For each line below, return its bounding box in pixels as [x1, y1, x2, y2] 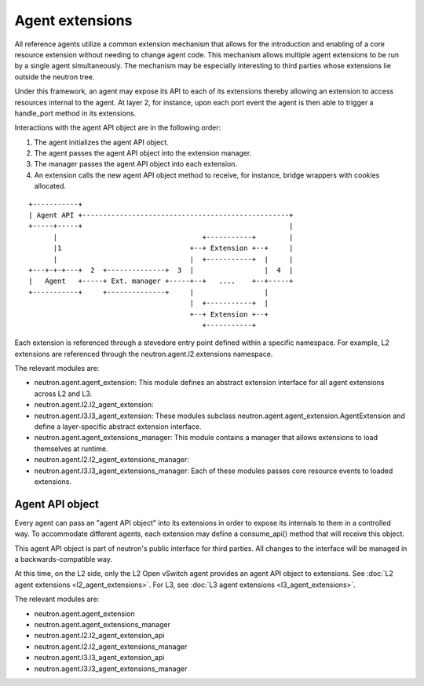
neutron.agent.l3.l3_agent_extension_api [34, 653, 165, 662]
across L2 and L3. [34, 389, 93, 398]
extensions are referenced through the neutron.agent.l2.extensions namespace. [14, 349, 273, 358]
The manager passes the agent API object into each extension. [34, 160, 238, 169]
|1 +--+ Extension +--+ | [53, 244, 294, 253]
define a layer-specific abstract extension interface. [34, 422, 202, 431]
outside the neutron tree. [14, 72, 95, 82]
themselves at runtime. [34, 444, 109, 453]
